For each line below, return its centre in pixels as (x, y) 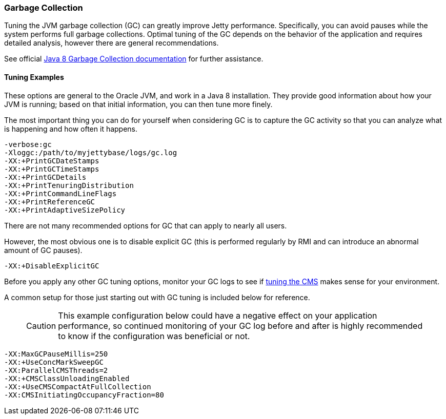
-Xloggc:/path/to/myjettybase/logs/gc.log (91, 152)
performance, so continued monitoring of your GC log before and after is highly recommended (240, 326)
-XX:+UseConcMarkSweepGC (54, 362)
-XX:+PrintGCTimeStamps (52, 169)
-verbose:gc (28, 144)
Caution (41, 326)
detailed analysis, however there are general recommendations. (111, 43)
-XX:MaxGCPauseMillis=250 (56, 354)
